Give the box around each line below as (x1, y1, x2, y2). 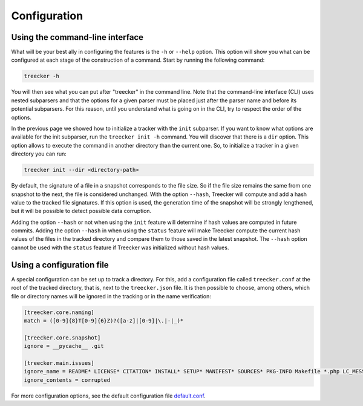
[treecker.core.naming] (24, 309, 95, 316)
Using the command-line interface (11, 32, 143, 42)
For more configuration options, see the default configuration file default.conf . (11, 392, 206, 399)
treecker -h (24, 73, 60, 80)
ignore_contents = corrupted (24, 376, 111, 384)
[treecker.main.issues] (24, 359, 95, 366)
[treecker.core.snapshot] (24, 334, 101, 341)
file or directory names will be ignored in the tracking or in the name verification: (11, 292, 212, 300)
